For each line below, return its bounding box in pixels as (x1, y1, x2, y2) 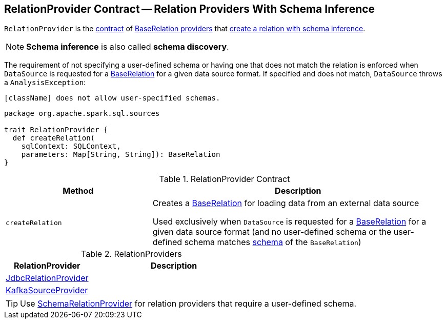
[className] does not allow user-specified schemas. (4, 94, 220, 103)
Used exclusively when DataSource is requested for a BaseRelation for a (152, 216, 427, 227)
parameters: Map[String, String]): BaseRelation (21, 150, 220, 159)
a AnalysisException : (4, 78, 86, 87)
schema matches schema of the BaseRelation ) (184, 237, 361, 248)
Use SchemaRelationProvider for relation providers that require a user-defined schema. (20, 298, 357, 309)
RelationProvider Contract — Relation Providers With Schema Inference (4, 3, 375, 15)
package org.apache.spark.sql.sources (4, 109, 160, 118)
